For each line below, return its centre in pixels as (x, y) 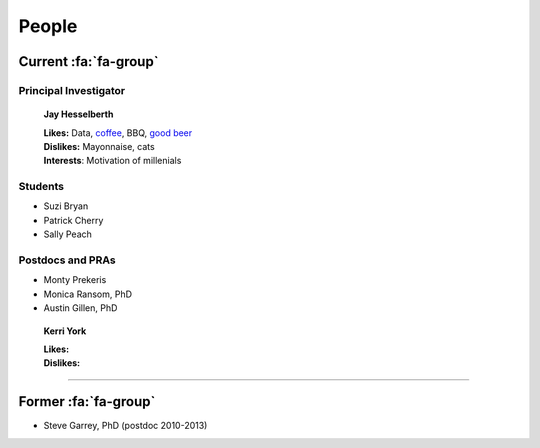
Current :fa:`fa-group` (88, 61)
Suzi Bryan (66, 206)
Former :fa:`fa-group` (87, 401)
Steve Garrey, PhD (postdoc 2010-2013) (125, 426)
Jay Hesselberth (78, 114)
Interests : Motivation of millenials (112, 161)
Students (41, 187)
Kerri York (65, 331)
